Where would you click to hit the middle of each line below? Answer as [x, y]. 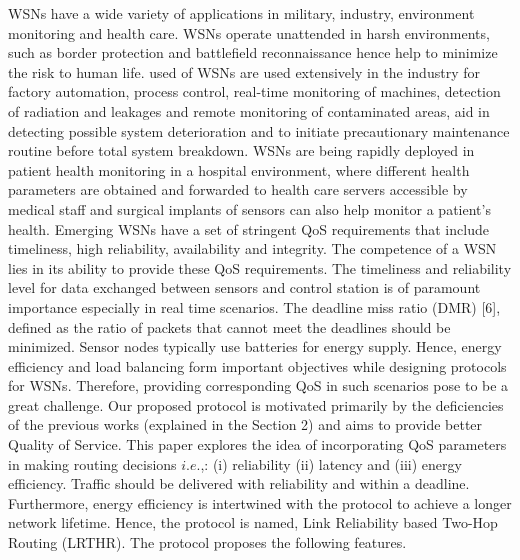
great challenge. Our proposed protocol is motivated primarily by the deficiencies [256, 404]
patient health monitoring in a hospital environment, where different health [239, 169]
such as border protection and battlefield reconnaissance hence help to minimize [253, 52]
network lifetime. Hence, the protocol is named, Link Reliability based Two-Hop [253, 522]
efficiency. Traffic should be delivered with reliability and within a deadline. [239, 483]
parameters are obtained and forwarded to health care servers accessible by [238, 189]
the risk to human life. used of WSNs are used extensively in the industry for [244, 71]
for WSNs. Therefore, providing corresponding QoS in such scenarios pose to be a [258, 385]
